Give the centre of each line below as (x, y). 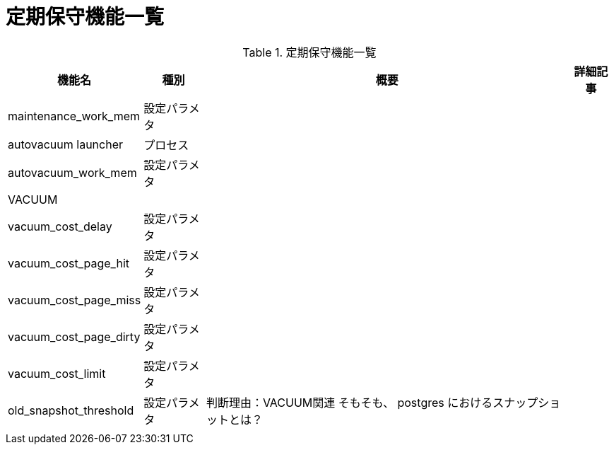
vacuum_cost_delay (60, 226)
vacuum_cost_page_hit (69, 263)
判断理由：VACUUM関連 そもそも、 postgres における (349, 402)
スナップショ (527, 402)
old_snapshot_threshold (71, 410)
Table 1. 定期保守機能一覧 (309, 52)
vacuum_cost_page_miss (75, 300)
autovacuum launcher (66, 144)
